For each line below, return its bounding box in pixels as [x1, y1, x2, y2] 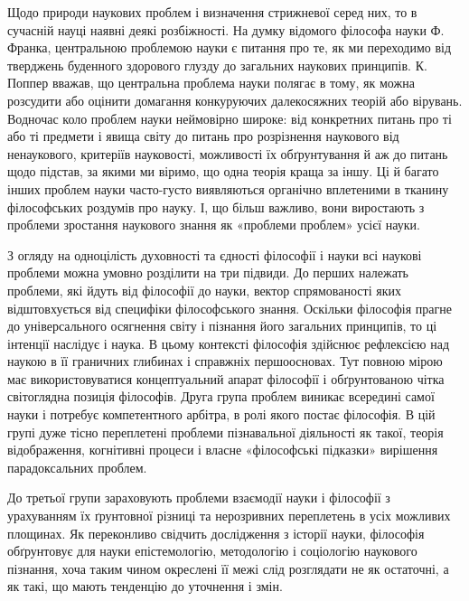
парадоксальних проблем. [7, 457, 147, 476]
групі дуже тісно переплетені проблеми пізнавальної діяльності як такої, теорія [7, 422, 444, 441]
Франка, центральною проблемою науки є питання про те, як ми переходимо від [7, 38, 452, 57]
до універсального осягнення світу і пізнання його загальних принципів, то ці [7, 316, 437, 335]
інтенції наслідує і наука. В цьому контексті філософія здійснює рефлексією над [7, 333, 450, 352]
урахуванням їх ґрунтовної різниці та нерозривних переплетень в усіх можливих [7, 506, 451, 525]
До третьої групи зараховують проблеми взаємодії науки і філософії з [7, 488, 390, 507]
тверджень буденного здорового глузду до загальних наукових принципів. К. [7, 55, 427, 74]
